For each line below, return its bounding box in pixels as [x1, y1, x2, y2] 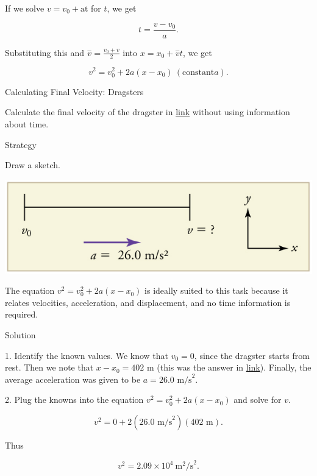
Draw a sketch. [5, 158, 60, 171]
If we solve [5, 2, 45, 14]
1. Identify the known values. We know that [5, 349, 169, 361]
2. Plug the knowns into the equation [5, 393, 144, 406]
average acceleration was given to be [5, 372, 141, 385]
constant [182, 68, 215, 77]
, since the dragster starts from [194, 349, 310, 361]
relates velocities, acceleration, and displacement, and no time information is [5, 296, 291, 308]
